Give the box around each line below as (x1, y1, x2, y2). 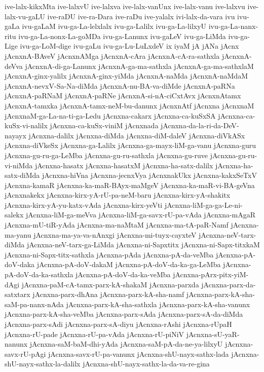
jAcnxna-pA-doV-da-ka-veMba (76, 269, 171, 280)
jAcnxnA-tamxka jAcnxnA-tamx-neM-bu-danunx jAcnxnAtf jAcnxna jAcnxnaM (5, 100, 254, 110)
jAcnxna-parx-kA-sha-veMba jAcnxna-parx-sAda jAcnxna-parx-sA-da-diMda (5, 309, 243, 319)
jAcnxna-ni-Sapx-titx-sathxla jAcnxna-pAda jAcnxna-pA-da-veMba (5, 249, 214, 259)
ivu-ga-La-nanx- (208, 21, 258, 31)
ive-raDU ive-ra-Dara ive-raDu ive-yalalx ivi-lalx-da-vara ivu (47, 11, 235, 21)
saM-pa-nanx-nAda (5, 299, 64, 309)
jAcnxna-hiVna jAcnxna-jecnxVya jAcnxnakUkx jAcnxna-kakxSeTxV (42, 170, 257, 180)
